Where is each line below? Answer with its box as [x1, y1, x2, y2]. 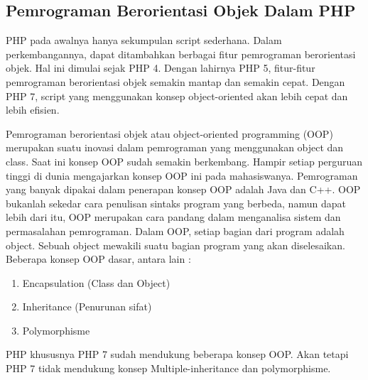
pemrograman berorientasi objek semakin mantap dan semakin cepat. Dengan [6, 74, 345, 89]
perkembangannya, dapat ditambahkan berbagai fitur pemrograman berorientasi [6, 46, 356, 61]
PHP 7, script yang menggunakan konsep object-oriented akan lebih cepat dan [6, 88, 348, 103]
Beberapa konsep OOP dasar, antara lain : [6, 251, 191, 266]
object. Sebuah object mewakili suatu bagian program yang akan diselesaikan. [6, 237, 345, 252]
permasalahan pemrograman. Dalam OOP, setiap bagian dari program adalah [6, 223, 345, 238]
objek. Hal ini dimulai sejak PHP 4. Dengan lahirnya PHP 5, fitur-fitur [6, 60, 315, 75]
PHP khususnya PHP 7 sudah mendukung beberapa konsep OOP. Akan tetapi [6, 347, 349, 362]
